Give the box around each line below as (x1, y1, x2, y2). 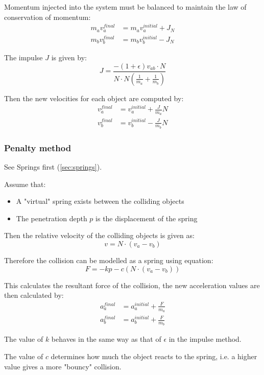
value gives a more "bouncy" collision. (4, 361, 122, 371)
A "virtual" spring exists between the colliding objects (16, 196, 184, 206)
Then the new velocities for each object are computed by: (4, 92, 184, 103)
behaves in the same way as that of (51, 334, 161, 344)
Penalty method (4, 141, 71, 154)
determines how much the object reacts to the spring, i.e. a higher (51, 351, 257, 362)
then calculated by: (4, 290, 64, 300)
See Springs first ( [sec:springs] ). (4, 161, 102, 172)
